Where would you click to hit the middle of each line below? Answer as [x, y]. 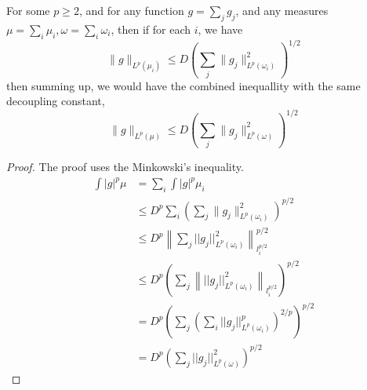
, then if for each [151, 29]
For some [28, 10]
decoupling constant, [56, 101]
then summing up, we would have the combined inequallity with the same [183, 85]
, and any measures [282, 10]
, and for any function [131, 10]
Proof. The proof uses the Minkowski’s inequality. [125, 167]
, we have [220, 29]
